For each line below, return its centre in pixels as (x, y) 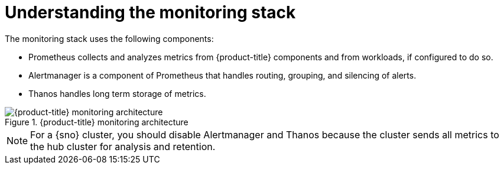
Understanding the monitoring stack (150, 12)
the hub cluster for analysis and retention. (123, 146)
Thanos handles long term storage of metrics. (117, 93)
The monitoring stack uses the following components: (109, 38)
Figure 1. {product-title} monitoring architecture (97, 122)
